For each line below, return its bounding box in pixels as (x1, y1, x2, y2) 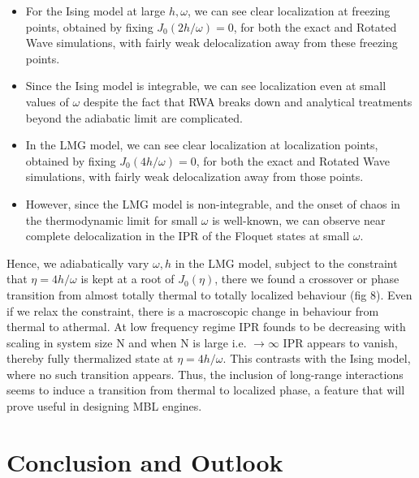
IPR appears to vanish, (283, 334, 398, 351)
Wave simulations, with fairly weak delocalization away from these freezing (25, 34, 398, 51)
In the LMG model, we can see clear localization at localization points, (25, 136, 378, 153)
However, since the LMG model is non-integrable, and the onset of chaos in (25, 195, 400, 212)
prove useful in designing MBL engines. (6, 398, 202, 415)
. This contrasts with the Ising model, (222, 350, 411, 367)
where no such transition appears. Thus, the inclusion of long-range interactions (6, 365, 404, 382)
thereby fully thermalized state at (6, 350, 174, 367)
